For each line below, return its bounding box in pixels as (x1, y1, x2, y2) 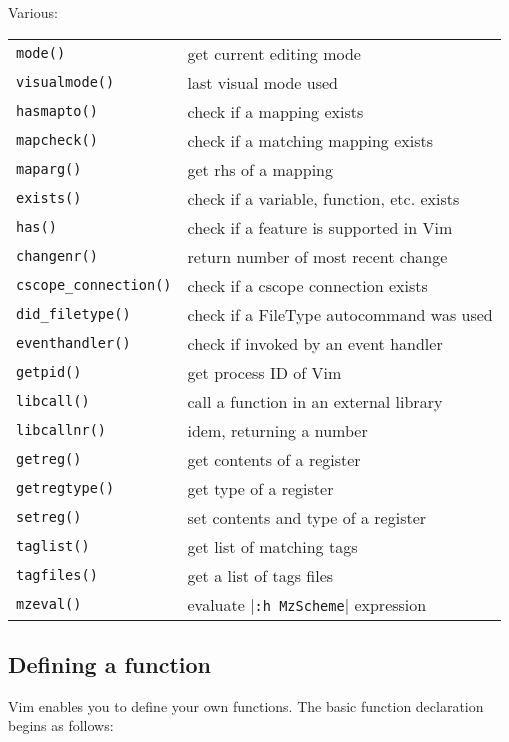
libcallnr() (16, 422, 107, 439)
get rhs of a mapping (187, 157, 333, 181)
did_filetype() (16, 306, 131, 323)
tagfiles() (16, 567, 98, 584)
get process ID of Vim (187, 360, 342, 384)
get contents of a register (187, 447, 361, 471)
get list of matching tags (187, 534, 358, 558)
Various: (8, 2, 58, 22)
